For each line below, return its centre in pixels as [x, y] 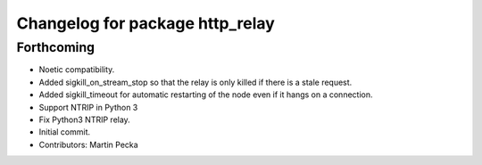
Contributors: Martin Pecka [88, 144]
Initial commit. [65, 132]
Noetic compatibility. [77, 70]
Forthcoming [56, 47]
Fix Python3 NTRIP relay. [85, 120]
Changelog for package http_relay [146, 23]
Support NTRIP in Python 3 [88, 107]
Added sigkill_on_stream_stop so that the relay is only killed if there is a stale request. [195, 82]
